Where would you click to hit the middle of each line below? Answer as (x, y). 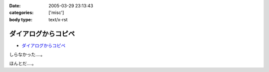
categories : (21, 13)
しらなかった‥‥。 (27, 55)
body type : (21, 19)
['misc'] (56, 13)
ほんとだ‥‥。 (23, 64)
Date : (15, 6)
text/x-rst (58, 19)
